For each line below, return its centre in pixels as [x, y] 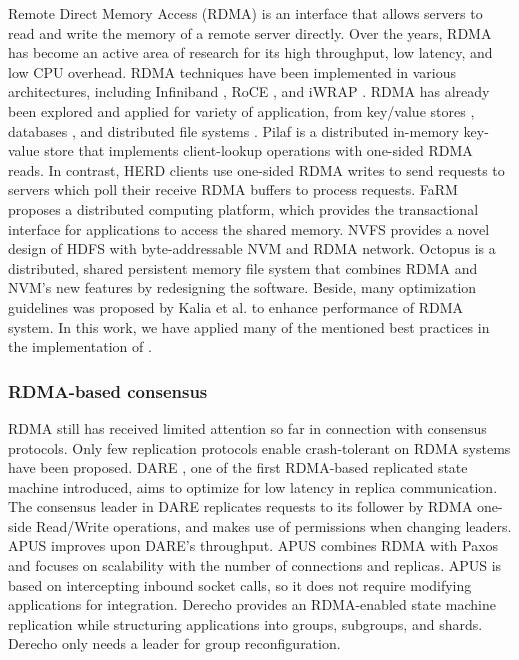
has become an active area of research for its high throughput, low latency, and [250, 52]
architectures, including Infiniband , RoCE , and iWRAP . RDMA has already [249, 91]
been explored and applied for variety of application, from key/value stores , [241, 110]
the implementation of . [80, 346]
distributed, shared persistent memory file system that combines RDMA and [243, 267]
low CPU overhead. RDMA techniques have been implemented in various [232, 71]
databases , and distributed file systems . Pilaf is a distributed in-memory [233, 130]
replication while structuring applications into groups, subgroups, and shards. [245, 623]
